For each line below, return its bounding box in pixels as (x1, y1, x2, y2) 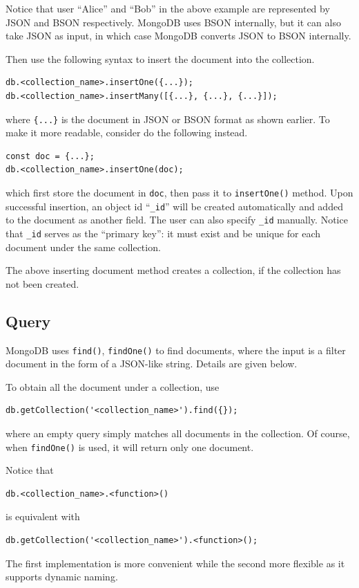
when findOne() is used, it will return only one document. (6, 439, 254, 454)
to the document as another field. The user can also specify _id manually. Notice (6, 212, 348, 227)
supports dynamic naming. (6, 569, 118, 584)
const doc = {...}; (6, 151, 95, 161)
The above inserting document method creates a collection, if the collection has (6, 263, 341, 277)
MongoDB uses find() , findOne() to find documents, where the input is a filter (6, 342, 346, 357)
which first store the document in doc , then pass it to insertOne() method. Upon (6, 185, 353, 199)
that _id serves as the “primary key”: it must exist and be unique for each (6, 226, 320, 240)
